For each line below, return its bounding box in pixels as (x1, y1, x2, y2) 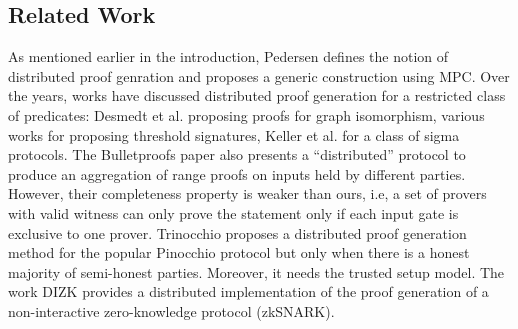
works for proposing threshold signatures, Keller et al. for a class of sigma (8, 124, 460, 145)
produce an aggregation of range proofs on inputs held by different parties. (8, 163, 466, 184)
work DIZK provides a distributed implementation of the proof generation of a (8, 281, 489, 302)
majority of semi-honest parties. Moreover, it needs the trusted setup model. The (8, 261, 505, 282)
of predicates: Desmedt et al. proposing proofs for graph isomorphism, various (8, 104, 485, 125)
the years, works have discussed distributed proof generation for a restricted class (8, 85, 506, 106)
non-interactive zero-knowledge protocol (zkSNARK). (8, 300, 335, 321)
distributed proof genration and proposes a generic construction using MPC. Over (8, 65, 510, 86)
